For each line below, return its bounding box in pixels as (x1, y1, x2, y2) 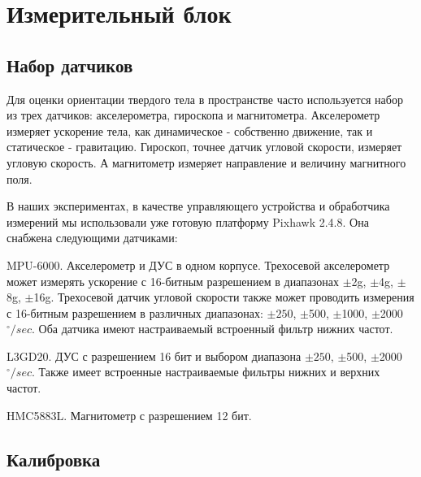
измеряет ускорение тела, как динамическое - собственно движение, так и (7, 122, 373, 139)
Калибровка (7, 446, 101, 471)
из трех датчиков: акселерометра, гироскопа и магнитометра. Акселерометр (7, 106, 380, 124)
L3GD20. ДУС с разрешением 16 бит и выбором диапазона (7, 347, 302, 364)
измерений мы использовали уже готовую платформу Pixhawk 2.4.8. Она (7, 213, 369, 230)
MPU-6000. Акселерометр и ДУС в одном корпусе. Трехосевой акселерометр (7, 256, 390, 273)
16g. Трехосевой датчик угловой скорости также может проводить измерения (33, 288, 414, 306)
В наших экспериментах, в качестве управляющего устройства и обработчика (7, 197, 390, 215)
